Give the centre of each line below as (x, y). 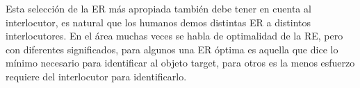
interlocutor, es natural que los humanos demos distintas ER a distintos (158, 22)
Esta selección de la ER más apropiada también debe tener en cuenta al (158, 8)
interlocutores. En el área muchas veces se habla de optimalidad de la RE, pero (174, 36)
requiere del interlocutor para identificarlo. (96, 76)
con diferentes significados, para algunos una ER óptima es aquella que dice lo (172, 49)
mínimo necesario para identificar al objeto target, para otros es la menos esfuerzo (180, 63)
